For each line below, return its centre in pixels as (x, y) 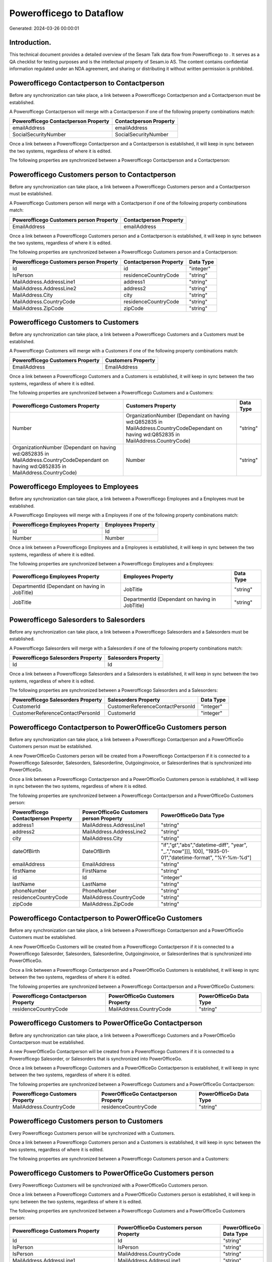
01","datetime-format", (187, 858)
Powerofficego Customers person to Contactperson (93, 174)
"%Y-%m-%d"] (233, 858)
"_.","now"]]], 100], (183, 852)
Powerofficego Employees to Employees (74, 487)
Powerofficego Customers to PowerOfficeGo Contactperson (106, 1023)
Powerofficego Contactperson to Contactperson (87, 83)
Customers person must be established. (51, 747)
